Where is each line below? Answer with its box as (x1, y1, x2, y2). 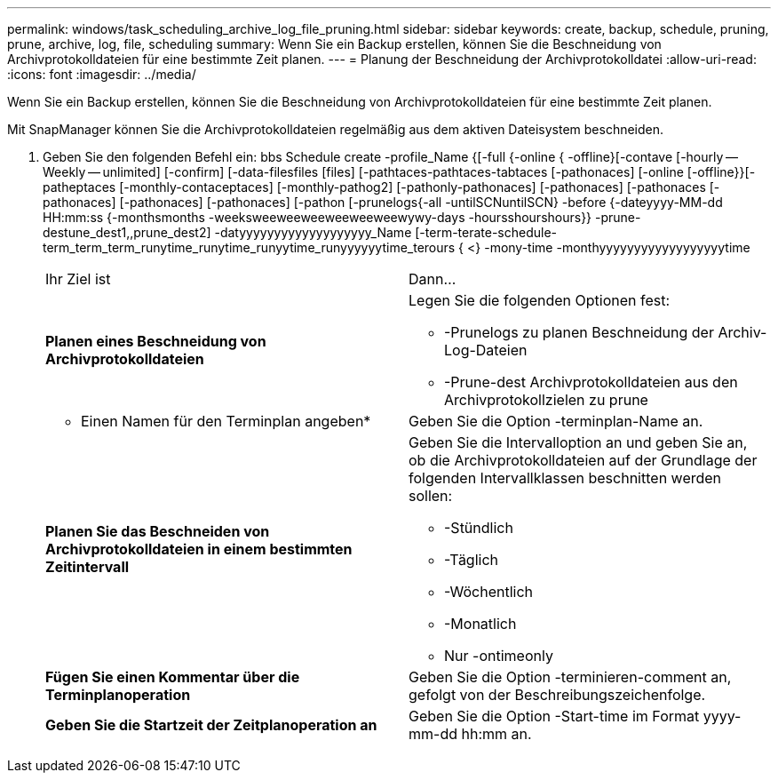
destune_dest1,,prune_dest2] (43, 225, 211, 240)
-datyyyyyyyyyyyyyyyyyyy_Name (214, 225, 412, 240)
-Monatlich (444, 615, 517, 633)
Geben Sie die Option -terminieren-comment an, (409, 668, 732, 686)
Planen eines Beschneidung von (45, 332, 266, 350)
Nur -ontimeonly (444, 647, 553, 665)
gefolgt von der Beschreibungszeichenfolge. (409, 686, 706, 704)
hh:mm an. (461, 725, 532, 743)
